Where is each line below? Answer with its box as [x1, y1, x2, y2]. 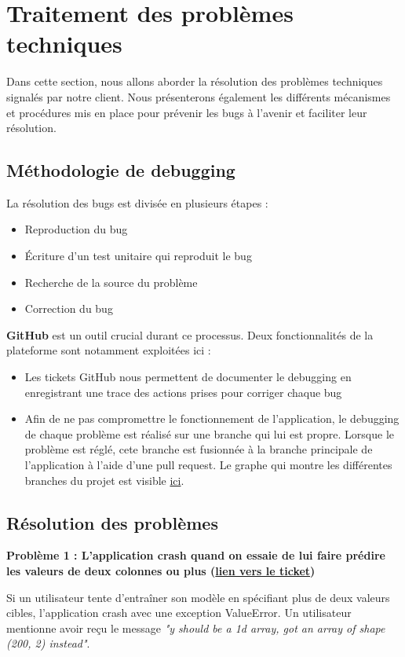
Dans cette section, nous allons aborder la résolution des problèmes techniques [6, 73, 383, 90]
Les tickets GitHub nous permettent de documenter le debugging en [24, 369, 352, 385]
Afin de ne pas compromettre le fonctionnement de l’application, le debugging [24, 410, 400, 427]
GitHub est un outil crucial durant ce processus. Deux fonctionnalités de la [6, 326, 374, 343]
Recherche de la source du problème [24, 273, 198, 290]
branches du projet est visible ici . [24, 472, 184, 488]
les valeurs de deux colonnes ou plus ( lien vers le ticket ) [6, 563, 316, 578]
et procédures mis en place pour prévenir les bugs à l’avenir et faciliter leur [6, 104, 367, 120]
